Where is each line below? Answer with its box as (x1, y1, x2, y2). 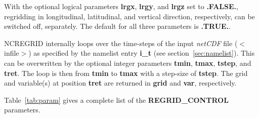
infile (4, 48, 19, 58)
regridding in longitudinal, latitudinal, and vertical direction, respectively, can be (4, 11, 255, 21)
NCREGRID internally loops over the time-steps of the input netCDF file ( (4, 37, 238, 48)
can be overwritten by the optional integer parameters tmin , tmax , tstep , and (4, 57, 251, 68)
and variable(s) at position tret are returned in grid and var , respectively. (4, 77, 237, 88)
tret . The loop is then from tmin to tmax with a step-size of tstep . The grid (4, 67, 248, 78)
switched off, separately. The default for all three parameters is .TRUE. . (4, 21, 231, 31)
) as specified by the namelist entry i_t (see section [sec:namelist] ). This (28, 48, 255, 58)
